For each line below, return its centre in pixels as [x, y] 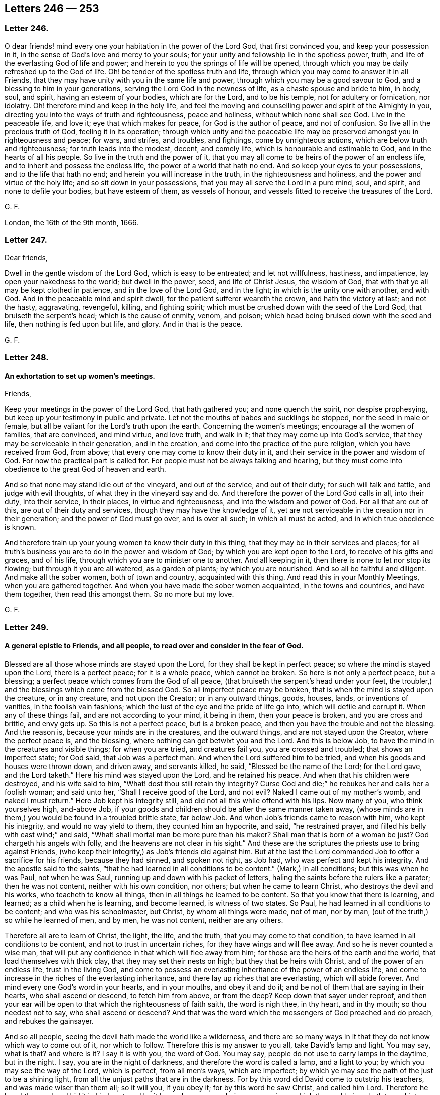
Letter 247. [26, 240]
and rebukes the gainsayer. [49, 1021]
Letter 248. [27, 357]
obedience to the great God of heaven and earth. [85, 469]
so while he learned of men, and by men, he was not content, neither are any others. [144, 920]
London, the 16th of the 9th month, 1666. [72, 222]
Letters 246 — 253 [52, 8]
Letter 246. [27, 28]
